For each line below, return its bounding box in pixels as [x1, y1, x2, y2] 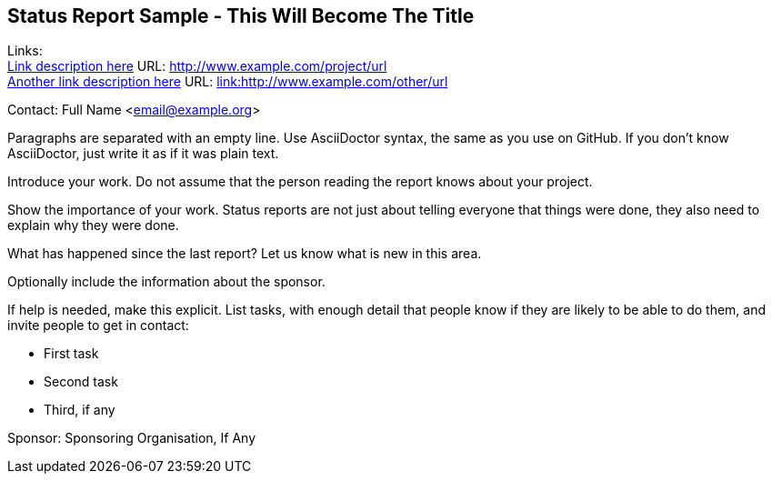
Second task [44, 374, 118, 390]
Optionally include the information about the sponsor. [7, 274, 326, 290]
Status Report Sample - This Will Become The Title [7, 5, 475, 27]
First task [44, 346, 99, 362]
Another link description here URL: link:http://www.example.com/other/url [7, 74, 448, 90]
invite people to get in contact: [7, 317, 189, 334]
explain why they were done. [7, 217, 179, 234]
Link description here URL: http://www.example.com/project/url [7, 58, 387, 75]
